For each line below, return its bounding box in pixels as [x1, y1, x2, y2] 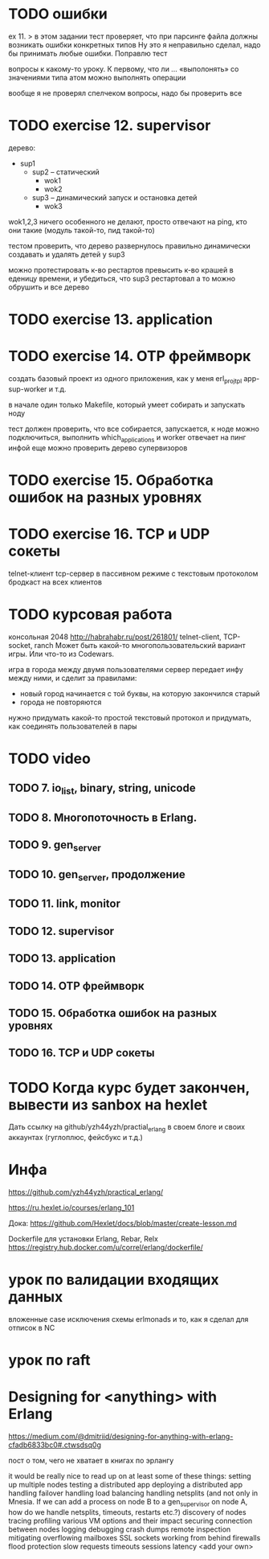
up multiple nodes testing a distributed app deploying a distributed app [8, 1480, 243, 1490]
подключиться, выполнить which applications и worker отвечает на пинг [8, 432, 247, 444]
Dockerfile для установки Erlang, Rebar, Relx [8, 1233, 159, 1243]
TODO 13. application [8, 952, 116, 966]
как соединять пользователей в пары [8, 721, 138, 731]
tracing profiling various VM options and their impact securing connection [8, 1516, 253, 1525]
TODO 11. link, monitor [8, 897, 121, 911]
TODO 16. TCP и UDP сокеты [8, 1046, 155, 1060]
